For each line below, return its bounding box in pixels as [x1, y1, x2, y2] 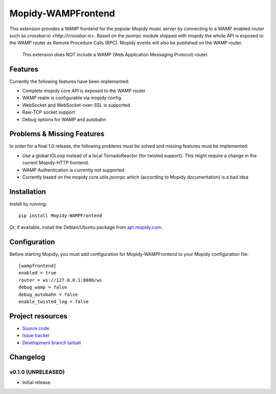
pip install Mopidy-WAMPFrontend [18, 213, 102, 218]
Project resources [9, 312, 67, 320]
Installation [9, 187, 46, 196]
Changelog [9, 353, 45, 362]
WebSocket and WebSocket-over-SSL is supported [22, 102, 130, 108]
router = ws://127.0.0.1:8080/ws [18, 277, 102, 283]
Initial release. [22, 379, 52, 385]
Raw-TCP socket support [22, 109, 75, 115]
